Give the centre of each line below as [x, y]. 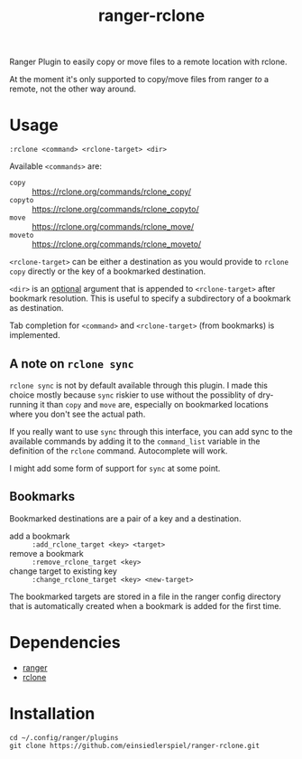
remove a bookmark [46, 553]
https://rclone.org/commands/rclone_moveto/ [117, 244]
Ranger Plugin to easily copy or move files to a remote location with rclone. [148, 62]
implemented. [35, 335]
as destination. [37, 308]
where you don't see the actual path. [78, 414]
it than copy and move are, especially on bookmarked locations [154, 404]
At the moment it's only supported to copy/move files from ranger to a [139, 80]
